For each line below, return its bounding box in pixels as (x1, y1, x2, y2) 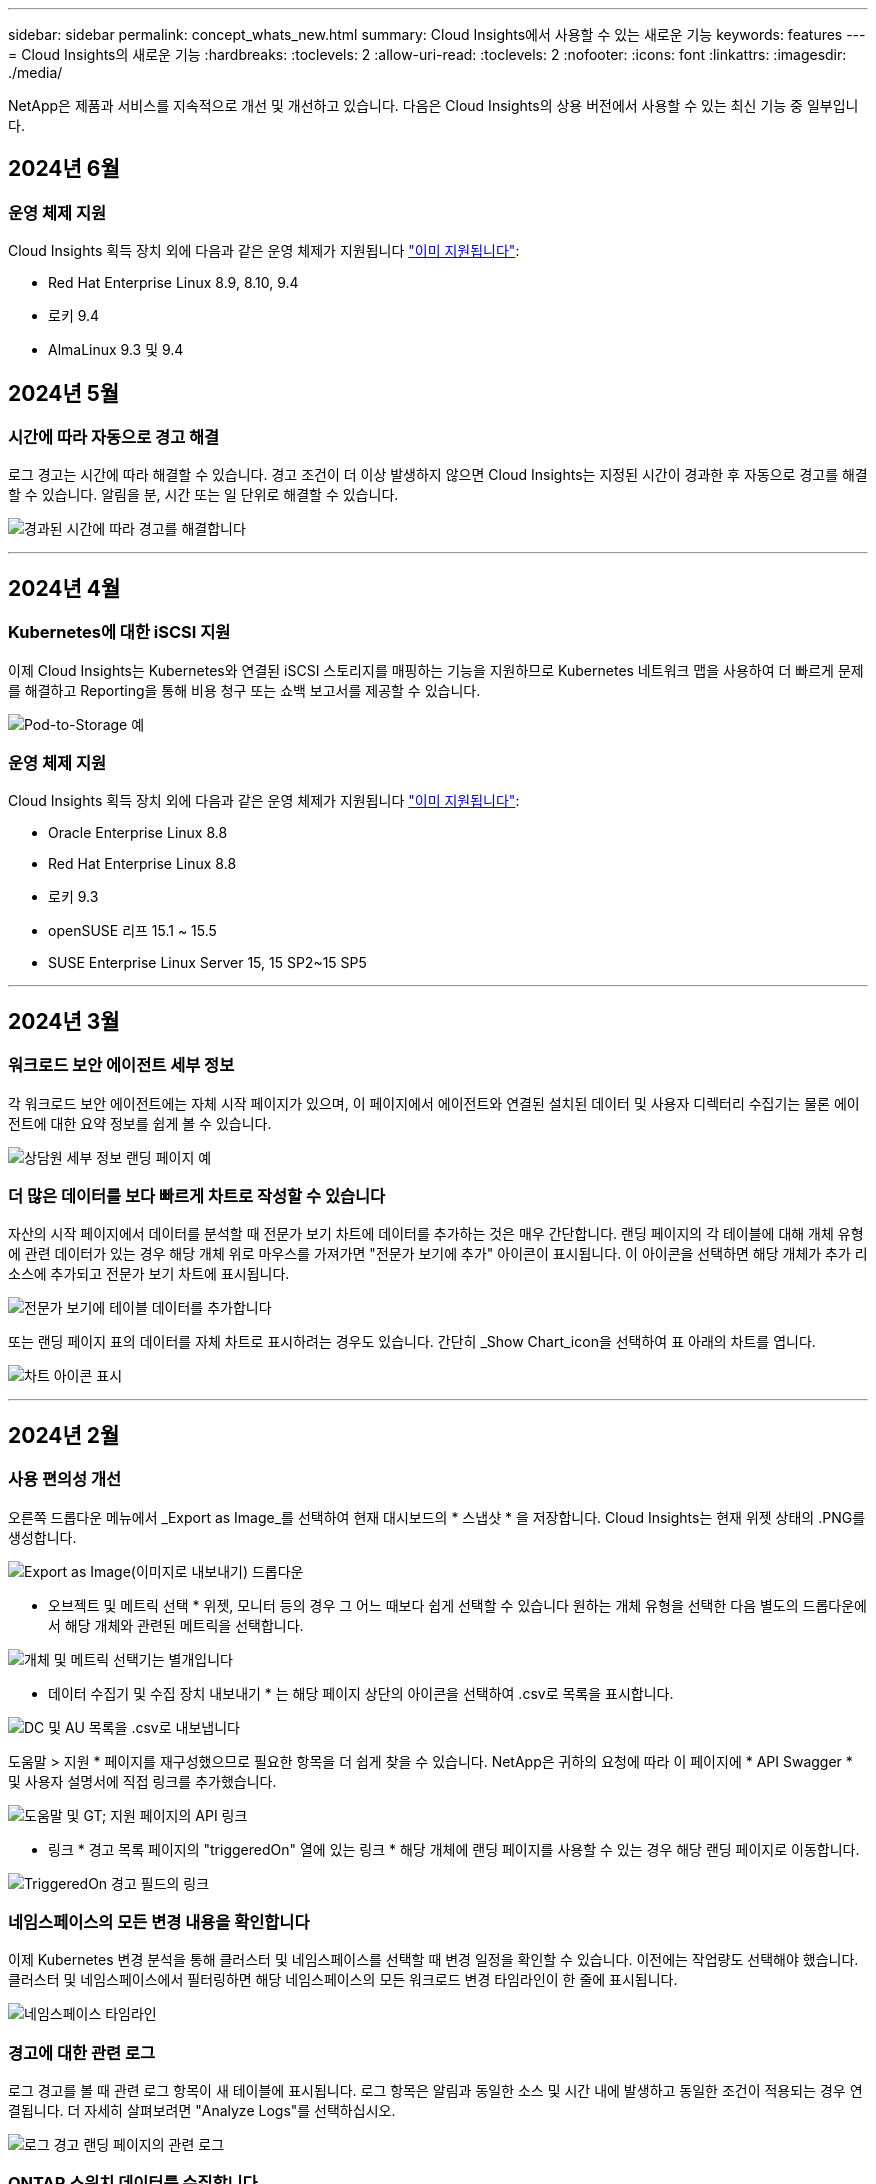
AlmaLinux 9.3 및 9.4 (48, 341, 184, 359)
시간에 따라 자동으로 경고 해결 (8, 427, 220, 448)
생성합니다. (8, 1528, 77, 1546)
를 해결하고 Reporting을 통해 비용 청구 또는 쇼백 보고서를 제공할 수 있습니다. (8, 681, 481, 699)
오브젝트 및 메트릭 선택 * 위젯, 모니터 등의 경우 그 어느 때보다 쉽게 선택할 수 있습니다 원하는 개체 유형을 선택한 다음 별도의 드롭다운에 (48, 1596, 867, 1614)
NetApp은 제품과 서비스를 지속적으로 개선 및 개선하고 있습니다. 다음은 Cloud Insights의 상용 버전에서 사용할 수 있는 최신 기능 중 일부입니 (8, 97, 859, 114)
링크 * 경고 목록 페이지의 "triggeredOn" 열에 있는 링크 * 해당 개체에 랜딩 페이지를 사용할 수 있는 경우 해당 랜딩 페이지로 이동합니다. (48, 1840, 860, 1858)
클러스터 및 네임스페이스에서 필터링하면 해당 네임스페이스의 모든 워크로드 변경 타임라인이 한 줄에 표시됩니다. (8, 1971, 678, 1989)
